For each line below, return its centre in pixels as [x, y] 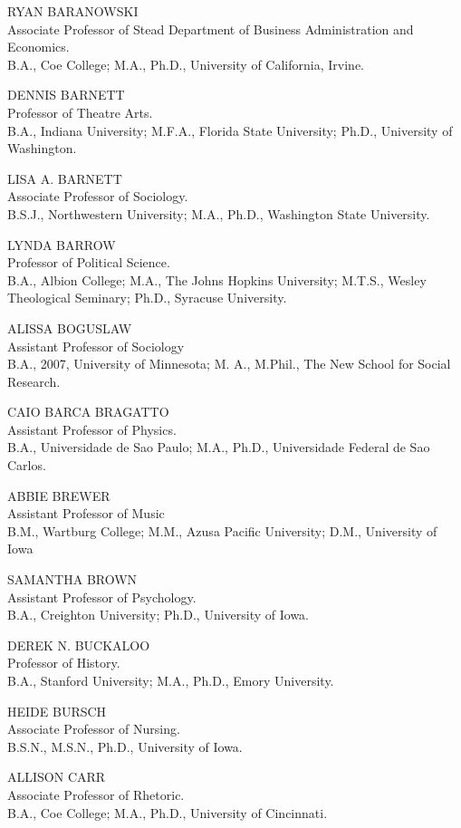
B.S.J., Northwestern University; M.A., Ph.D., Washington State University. [219, 213]
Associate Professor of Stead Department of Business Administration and [211, 29]
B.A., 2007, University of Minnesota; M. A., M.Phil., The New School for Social [229, 364]
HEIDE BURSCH [57, 711]
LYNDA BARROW [62, 244]
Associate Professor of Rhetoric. [96, 794]
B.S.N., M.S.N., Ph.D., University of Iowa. [125, 746]
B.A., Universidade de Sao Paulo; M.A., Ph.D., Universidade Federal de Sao [219, 447]
